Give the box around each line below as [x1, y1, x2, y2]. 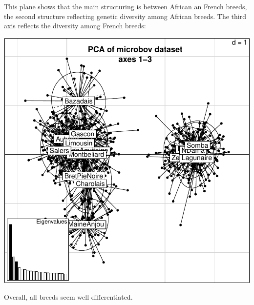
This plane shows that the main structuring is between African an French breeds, [4, 1, 247, 11]
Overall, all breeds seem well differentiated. [4, 292, 133, 302]
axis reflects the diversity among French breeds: [4, 20, 146, 31]
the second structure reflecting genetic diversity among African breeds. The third [4, 11, 247, 21]
